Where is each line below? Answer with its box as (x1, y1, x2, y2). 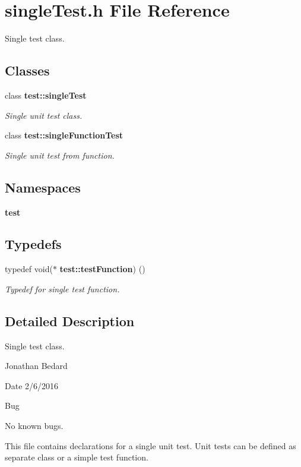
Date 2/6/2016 (5, 379, 59, 392)
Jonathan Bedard (5, 359, 68, 372)
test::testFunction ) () (59, 263, 145, 275)
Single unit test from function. (5, 149, 115, 161)
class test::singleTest (5, 89, 87, 101)
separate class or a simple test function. (5, 451, 148, 463)
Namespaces (5, 178, 81, 196)
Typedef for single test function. (5, 282, 120, 295)
